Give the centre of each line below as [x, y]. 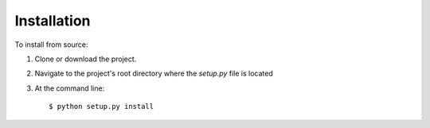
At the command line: [70, 88]
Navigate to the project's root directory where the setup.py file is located [154, 74]
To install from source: [51, 45]
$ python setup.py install [102, 107]
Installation [53, 21]
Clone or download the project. [86, 59]
